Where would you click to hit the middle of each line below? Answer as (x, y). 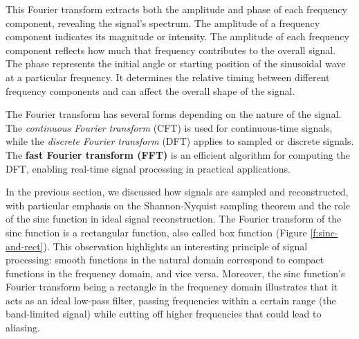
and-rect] (25, 246)
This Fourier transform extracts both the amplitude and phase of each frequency (176, 9)
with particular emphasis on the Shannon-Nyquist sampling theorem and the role (178, 205)
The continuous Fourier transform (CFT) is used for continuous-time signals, (169, 127)
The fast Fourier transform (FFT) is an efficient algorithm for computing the (178, 154)
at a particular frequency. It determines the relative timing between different (168, 77)
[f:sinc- (324, 232)
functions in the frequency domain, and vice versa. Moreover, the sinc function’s (175, 273)
